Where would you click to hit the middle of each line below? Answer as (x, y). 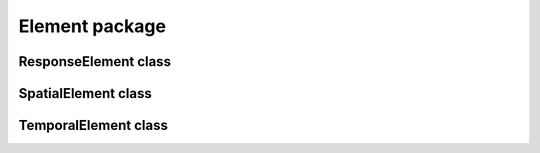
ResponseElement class (95, 61)
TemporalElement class (93, 125)
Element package (92, 26)
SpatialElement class (85, 93)
